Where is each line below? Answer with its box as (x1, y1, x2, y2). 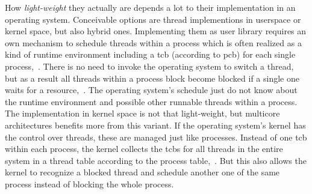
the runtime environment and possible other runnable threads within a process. (5, 95, 298, 108)
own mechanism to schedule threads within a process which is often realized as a (5, 36, 302, 49)
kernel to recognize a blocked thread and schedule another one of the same (5, 166, 280, 178)
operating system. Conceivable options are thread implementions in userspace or (5, 13, 301, 25)
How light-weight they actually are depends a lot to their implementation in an (5, 1, 296, 13)
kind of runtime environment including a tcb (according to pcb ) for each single (5, 48, 296, 61)
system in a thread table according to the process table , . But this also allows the (5, 154, 307, 166)
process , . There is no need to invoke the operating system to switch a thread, (5, 59, 294, 72)
